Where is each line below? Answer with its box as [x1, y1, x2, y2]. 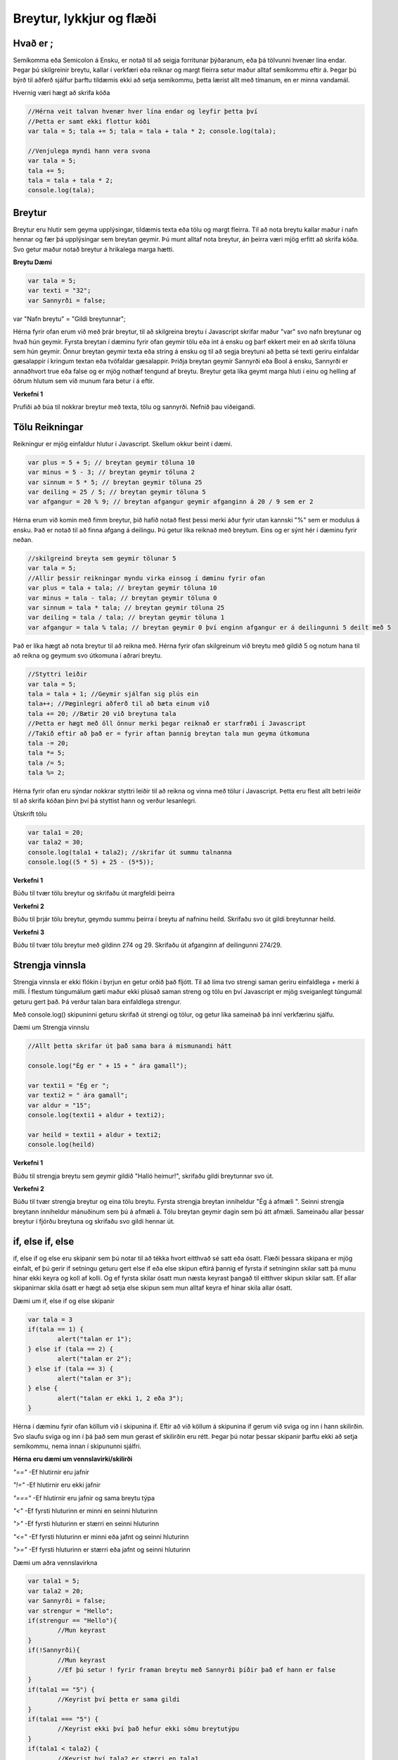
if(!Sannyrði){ [27, 1646, 80, 1654]
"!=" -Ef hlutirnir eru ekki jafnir [13, 1481, 101, 1489]
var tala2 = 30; [27, 838, 84, 846]
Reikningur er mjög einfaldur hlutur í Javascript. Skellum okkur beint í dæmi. [13, 439, 233, 448]
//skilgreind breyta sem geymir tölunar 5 [27, 555, 176, 562]
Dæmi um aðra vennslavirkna [13, 1558, 98, 1566]
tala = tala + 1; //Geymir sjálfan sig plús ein [27, 690, 199, 698]
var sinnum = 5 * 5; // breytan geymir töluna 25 [27, 478, 203, 486]
